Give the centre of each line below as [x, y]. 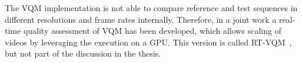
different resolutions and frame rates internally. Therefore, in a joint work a [141, 19]
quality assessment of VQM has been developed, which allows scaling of [152, 31]
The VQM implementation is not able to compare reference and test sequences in [151, 8]
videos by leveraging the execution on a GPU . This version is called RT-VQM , [148, 42]
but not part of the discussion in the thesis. [83, 53]
